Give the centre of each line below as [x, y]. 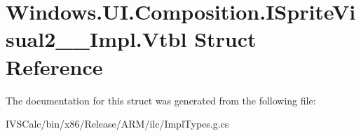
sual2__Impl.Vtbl [96, 39]
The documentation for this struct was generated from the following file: [161, 100]
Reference [54, 66]
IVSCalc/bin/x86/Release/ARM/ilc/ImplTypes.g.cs [117, 124]
